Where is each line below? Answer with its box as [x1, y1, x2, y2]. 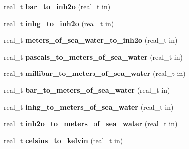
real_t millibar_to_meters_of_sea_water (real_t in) [4, 68, 186, 78]
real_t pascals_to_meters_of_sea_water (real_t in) [4, 51, 183, 62]
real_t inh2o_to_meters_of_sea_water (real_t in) [4, 118, 178, 129]
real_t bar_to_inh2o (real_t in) [4, 1, 111, 11]
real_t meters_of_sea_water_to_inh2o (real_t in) [4, 35, 178, 45]
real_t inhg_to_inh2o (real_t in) [4, 18, 114, 28]
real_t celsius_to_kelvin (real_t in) [4, 135, 123, 145]
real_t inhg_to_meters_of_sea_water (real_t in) [4, 101, 174, 112]
